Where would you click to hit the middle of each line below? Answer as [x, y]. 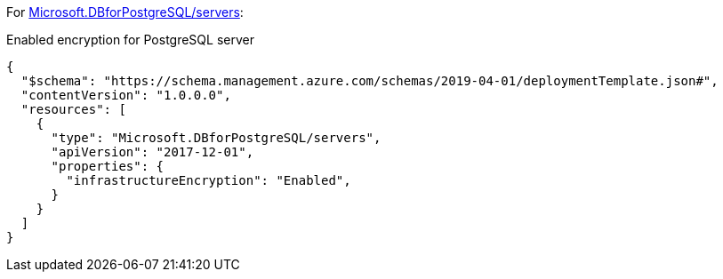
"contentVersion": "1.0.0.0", [126, 95]
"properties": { [108, 166]
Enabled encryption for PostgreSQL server [130, 40]
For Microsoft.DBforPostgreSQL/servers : [125, 12]
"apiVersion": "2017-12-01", [153, 152]
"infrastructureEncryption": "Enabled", [209, 180]
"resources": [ [73, 109]
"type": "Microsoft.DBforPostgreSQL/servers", [216, 138]
